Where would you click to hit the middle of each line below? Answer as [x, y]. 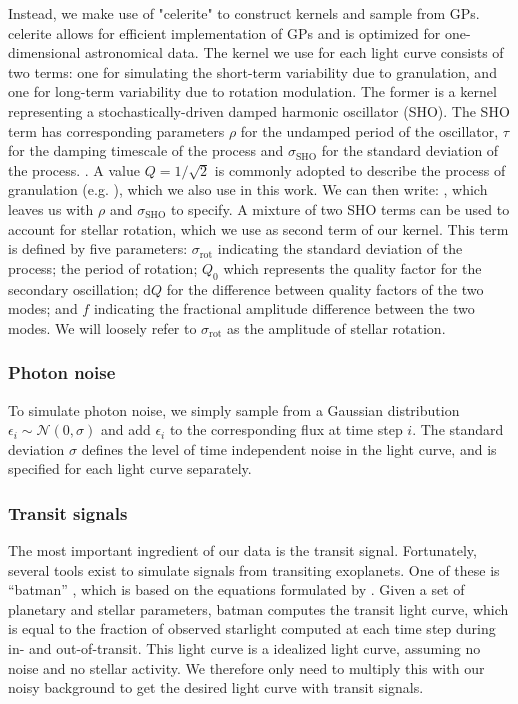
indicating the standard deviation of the [340, 248]
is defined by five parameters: [98, 248]
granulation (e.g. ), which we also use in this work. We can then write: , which [248, 189]
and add [125, 429]
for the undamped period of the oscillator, [369, 130]
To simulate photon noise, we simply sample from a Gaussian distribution [234, 409]
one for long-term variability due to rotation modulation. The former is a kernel [252, 91]
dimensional [44, 52]
